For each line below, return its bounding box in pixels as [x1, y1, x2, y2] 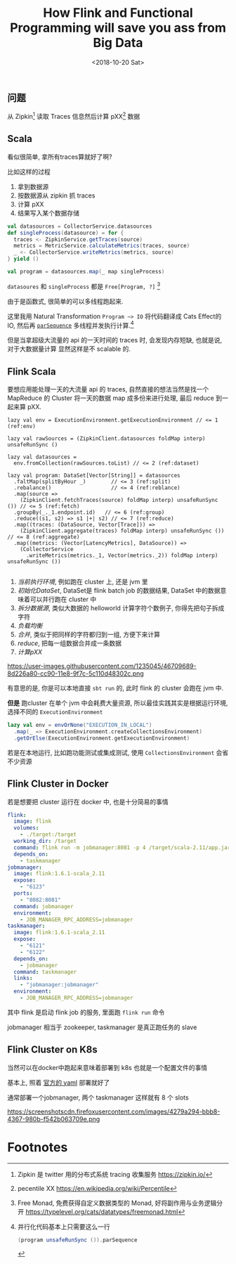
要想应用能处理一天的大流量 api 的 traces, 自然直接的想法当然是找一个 [7, 385, 209, 394]
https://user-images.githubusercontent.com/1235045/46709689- [7, 662, 197, 671]
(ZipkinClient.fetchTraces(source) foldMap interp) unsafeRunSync [20, 497, 218, 504]
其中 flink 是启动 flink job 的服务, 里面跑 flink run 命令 [7, 1007, 165, 1017]
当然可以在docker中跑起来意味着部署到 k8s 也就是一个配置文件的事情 [7, 1063, 208, 1071]
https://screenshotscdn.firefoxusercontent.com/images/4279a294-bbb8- [7, 1107, 221, 1116]
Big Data [93, 35, 143, 51]
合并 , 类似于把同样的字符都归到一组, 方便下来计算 [17, 631, 160, 639]
